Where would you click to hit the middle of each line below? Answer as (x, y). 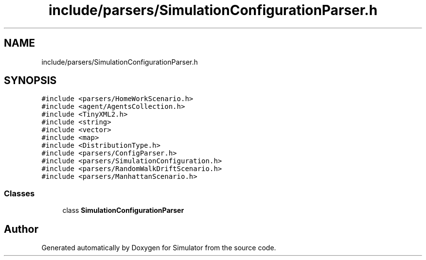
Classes (19, 193)
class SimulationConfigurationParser (123, 210)
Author (21, 229)
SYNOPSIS (30, 81)
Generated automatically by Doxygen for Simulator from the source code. (159, 248)
